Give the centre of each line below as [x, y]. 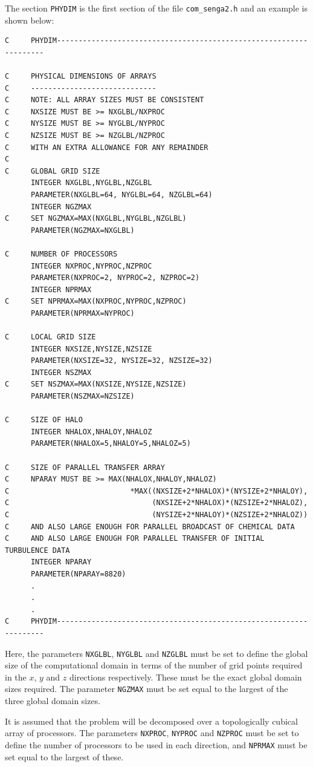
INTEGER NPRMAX [61, 289]
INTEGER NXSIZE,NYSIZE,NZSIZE [91, 349]
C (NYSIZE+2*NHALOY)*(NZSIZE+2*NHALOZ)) [156, 515]
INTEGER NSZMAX [61, 372]
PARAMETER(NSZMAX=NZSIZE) [82, 397]
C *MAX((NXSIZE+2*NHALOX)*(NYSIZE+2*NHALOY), [156, 491]
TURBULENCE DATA [37, 550]
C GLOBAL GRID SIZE [53, 171]
